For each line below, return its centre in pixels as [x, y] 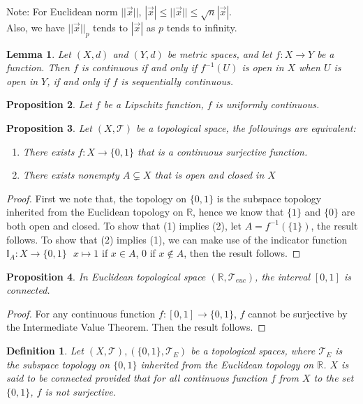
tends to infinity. [202, 27]
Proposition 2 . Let [49, 104]
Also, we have [36, 27]
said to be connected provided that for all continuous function [137, 378]
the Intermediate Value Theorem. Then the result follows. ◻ [136, 327]
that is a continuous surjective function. [223, 151]
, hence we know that [238, 212]
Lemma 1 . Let [39, 53]
